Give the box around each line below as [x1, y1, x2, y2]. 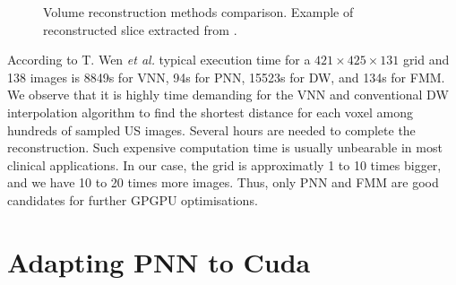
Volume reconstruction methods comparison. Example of [43, 3, 354, 21]
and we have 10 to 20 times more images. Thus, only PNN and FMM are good [7, 173, 439, 192]
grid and [402, 50, 450, 69]
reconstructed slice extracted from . [43, 20, 237, 39]
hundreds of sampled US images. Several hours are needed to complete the [7, 120, 416, 139]
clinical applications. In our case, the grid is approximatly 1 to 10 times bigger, [7, 155, 442, 174]
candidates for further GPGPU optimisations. [7, 190, 258, 209]
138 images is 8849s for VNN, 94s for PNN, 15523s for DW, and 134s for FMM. [7, 67, 445, 86]
